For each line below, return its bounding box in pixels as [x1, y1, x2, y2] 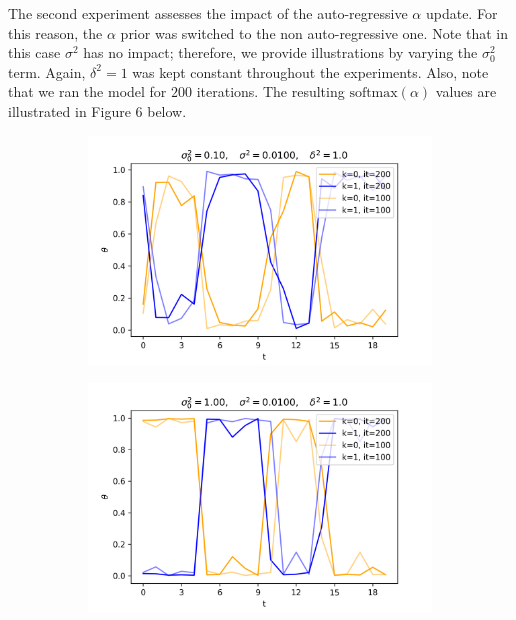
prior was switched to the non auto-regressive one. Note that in [120, 22, 508, 43]
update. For [425, 3, 498, 23]
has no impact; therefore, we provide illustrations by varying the [83, 42, 478, 63]
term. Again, [8, 61, 86, 82]
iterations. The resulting [196, 81, 345, 102]
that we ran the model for [8, 81, 167, 102]
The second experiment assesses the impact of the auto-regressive [8, 3, 408, 23]
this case [8, 42, 61, 63]
